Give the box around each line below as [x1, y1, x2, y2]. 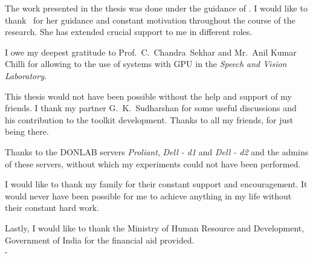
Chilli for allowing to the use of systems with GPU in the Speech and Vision [5, 57, 287, 70]
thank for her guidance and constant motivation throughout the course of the [5, 13, 295, 26]
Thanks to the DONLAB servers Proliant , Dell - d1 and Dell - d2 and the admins [5, 145, 309, 158]
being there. [5, 125, 49, 138]
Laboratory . [5, 69, 47, 82]
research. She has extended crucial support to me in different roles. [5, 25, 253, 38]
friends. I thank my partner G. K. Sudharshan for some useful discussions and [5, 102, 297, 114]
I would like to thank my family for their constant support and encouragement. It [5, 178, 308, 190]
